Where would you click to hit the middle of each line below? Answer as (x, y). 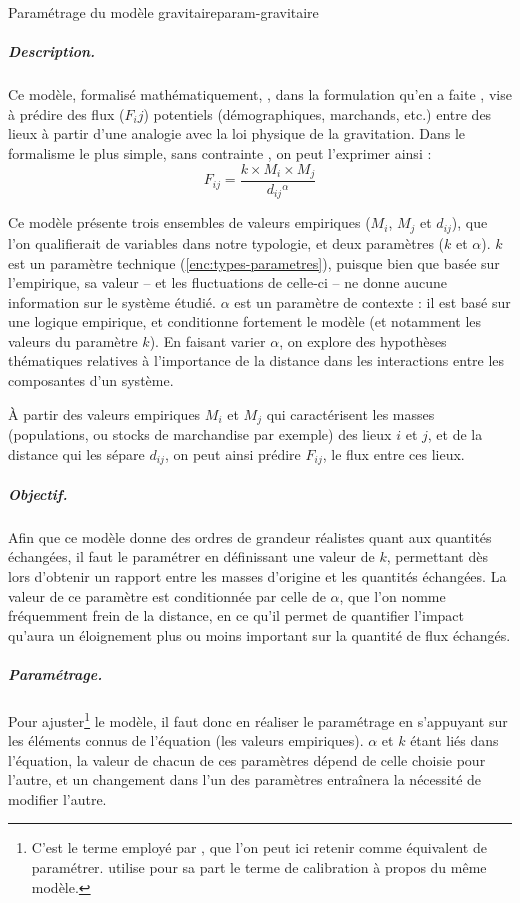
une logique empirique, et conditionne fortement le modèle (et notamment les (245, 321)
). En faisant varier (207, 340)
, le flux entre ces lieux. (393, 453)
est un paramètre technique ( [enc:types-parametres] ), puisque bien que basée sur (254, 262)
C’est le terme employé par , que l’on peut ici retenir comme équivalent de (259, 847)
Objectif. (38, 493)
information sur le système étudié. (112, 301)
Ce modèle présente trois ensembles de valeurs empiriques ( (189, 222)
